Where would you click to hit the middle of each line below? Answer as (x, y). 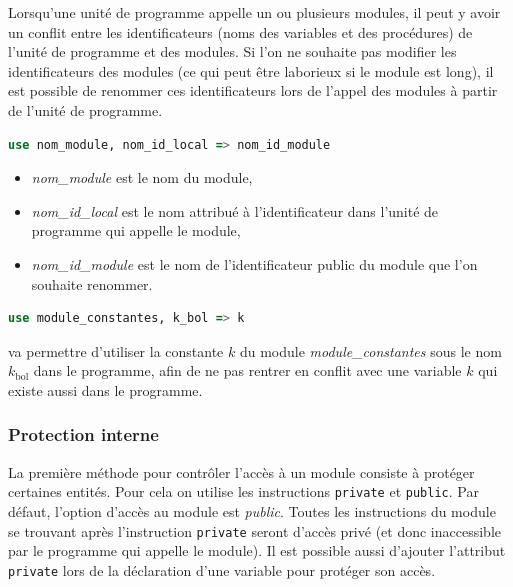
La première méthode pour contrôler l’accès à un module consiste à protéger (241, 471)
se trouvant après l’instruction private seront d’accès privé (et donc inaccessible (254, 530)
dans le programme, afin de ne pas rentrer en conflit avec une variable (247, 370)
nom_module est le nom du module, (142, 177)
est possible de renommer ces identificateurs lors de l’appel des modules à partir (253, 90)
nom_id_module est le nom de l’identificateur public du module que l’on (254, 263)
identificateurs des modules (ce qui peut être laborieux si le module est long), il (251, 70)
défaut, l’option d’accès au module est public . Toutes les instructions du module (252, 510)
